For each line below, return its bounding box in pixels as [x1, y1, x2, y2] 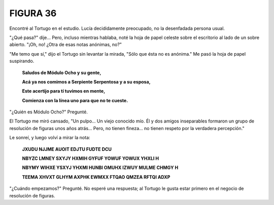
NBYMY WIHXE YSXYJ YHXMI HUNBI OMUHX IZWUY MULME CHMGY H [22, 165, 179, 171]
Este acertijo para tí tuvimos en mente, [22, 88, 106, 94]
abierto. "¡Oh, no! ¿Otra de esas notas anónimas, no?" [9, 42, 122, 48]
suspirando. [9, 58, 35, 64]
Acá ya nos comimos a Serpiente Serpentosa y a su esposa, [22, 78, 151, 85]
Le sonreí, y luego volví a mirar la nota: [9, 135, 91, 141]
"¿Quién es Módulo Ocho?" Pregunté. [9, 109, 88, 115]
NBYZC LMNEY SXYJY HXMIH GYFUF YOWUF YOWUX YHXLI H [22, 155, 159, 161]
